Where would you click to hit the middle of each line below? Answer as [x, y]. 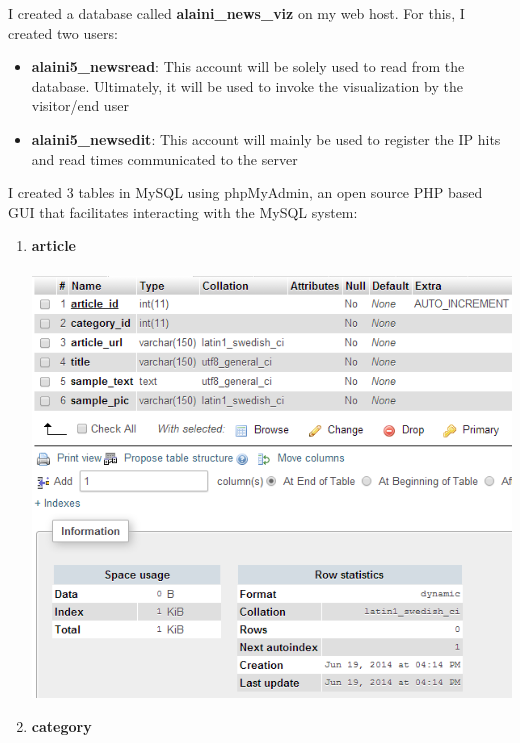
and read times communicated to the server [164, 158]
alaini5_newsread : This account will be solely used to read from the [248, 66]
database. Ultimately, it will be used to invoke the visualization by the [247, 85]
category [61, 725]
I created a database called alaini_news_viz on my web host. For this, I [236, 13]
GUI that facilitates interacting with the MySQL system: [183, 211]
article [53, 245]
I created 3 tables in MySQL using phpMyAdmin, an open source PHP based [245, 192]
